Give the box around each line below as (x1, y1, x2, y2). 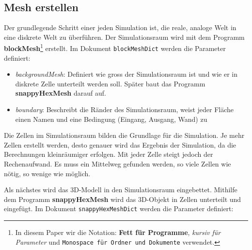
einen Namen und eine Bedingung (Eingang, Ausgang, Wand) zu (15, 114, 207, 124)
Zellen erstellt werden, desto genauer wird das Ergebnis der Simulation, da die (4, 139, 236, 150)
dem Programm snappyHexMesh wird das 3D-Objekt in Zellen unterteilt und (4, 194, 241, 204)
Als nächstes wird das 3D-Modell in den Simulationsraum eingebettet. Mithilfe (4, 184, 237, 195)
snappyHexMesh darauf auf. (15, 88, 106, 98)
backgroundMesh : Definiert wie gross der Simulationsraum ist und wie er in (15, 69, 238, 79)
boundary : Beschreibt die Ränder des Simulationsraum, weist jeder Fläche (15, 104, 234, 115)
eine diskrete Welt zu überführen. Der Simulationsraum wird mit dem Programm (4, 32, 245, 42)
